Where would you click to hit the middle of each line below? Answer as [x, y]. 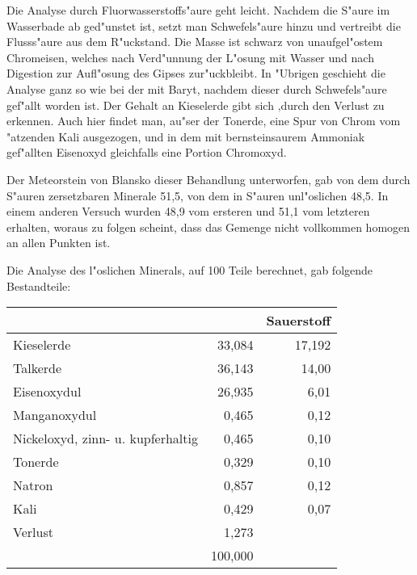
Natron [33, 485]
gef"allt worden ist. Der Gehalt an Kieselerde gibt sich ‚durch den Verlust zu [196, 105]
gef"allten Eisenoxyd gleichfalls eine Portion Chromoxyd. [147, 152]
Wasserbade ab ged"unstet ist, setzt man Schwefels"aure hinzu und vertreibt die [204, 25]
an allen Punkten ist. [59, 243]
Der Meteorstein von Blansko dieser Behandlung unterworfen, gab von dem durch [208, 179]
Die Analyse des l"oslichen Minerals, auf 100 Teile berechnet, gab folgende [190, 269]
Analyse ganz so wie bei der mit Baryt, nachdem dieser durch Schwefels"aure [197, 88]
